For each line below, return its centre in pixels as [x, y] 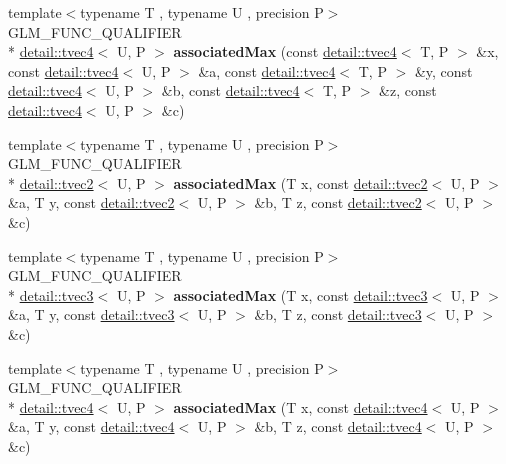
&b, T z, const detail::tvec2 [338, 202]
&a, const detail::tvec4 [267, 70]
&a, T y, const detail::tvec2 [91, 202]
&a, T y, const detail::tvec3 [91, 314]
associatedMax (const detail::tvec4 [285, 51]
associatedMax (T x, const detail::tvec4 [300, 406]
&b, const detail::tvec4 [230, 90]
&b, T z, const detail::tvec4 [338, 426]
